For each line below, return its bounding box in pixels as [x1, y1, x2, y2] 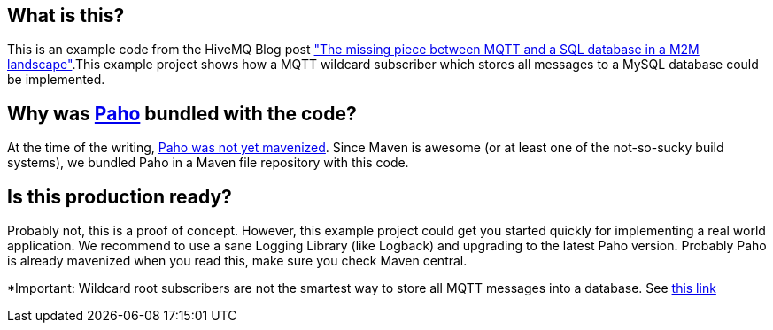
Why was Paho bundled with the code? [7, 102, 357, 125]
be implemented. [7, 72, 105, 88]
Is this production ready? [7, 185, 232, 208]
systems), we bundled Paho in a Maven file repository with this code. [7, 155, 409, 171]
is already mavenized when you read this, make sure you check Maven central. [7, 253, 468, 269]
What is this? [7, 4, 125, 27]
